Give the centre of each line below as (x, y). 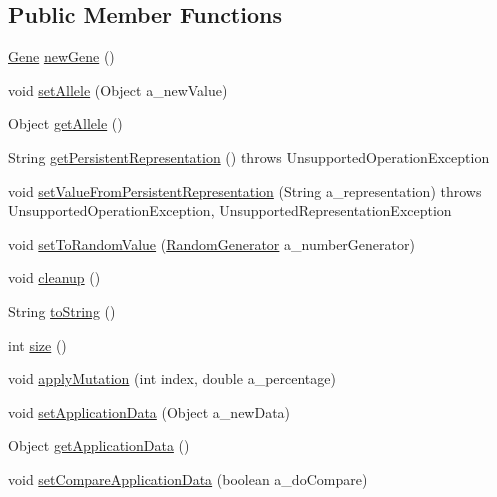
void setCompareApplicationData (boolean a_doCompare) (188, 478)
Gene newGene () (61, 56)
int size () (37, 344)
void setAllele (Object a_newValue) (118, 89)
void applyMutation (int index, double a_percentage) (172, 378)
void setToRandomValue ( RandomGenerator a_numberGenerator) (211, 243)
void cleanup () (54, 277)
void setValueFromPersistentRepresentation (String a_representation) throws (245, 190)
